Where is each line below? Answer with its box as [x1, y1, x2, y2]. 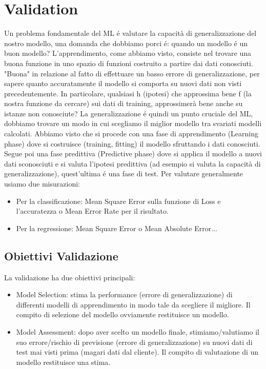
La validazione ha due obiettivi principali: [4, 272, 135, 282]
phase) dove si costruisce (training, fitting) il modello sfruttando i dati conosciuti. [4, 138, 260, 149]
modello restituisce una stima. [16, 356, 111, 367]
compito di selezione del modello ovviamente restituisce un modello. [16, 309, 229, 320]
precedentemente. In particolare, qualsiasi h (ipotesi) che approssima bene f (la [4, 88, 252, 98]
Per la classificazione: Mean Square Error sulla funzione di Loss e [16, 195, 221, 206]
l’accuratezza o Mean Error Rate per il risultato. [16, 206, 169, 216]
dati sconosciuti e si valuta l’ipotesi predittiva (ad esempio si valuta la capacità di [4, 158, 261, 169]
